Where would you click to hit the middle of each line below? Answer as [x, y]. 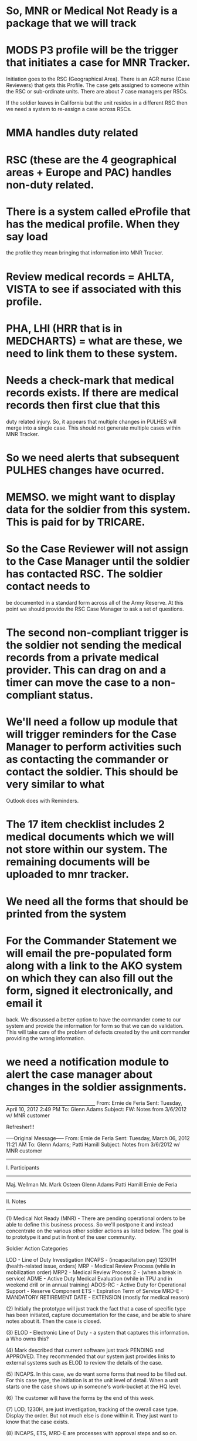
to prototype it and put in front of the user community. [71, 1237]
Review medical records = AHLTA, [90, 277]
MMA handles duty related [72, 133]
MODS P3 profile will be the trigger [92, 50]
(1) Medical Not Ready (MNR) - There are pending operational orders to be [96, 1218]
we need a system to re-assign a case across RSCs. [69, 109]
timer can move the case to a [78, 683]
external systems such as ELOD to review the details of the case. [84, 1363]
